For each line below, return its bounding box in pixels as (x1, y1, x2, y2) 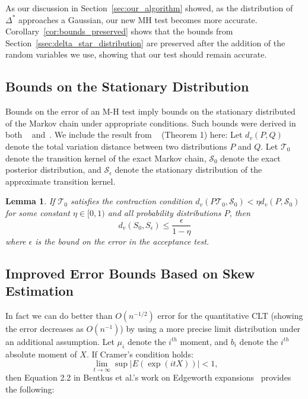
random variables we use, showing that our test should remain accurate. (5, 48, 267, 61)
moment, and (180, 335, 228, 347)
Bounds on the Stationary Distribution (5, 77, 249, 96)
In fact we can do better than (5, 309, 113, 321)
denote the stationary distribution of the (115, 163, 262, 176)
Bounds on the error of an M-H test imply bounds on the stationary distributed (5, 105, 296, 118)
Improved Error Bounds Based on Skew (5, 264, 255, 282)
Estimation (5, 281, 74, 299)
